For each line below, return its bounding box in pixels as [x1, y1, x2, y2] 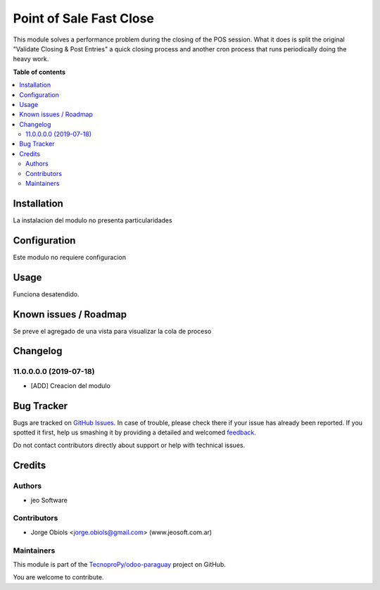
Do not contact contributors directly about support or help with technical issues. [13, 441, 246, 450]
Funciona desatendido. [13, 289, 80, 299]
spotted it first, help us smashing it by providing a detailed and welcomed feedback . [13, 428, 257, 437]
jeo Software [30, 496, 68, 504]
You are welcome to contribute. [13, 573, 104, 582]
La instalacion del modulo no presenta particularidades [13, 215, 172, 225]
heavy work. [13, 55, 49, 63]
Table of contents [13, 68, 66, 76]
